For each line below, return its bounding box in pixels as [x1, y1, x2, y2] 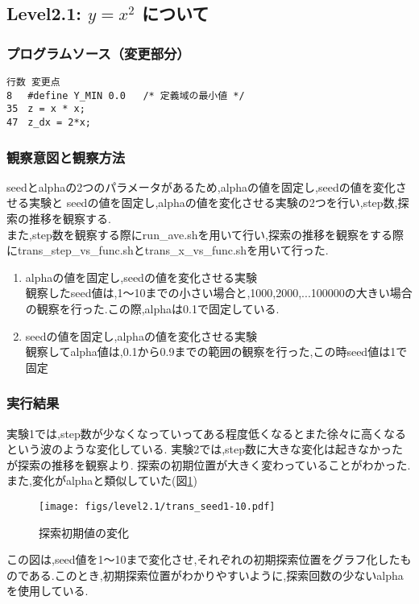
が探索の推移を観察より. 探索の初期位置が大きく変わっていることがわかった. [6, 456, 411, 473]
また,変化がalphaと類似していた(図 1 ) [6, 472, 197, 489]
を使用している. [6, 582, 89, 599]
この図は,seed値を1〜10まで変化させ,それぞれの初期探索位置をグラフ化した [6, 551, 400, 568]
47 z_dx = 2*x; [6, 116, 91, 128]
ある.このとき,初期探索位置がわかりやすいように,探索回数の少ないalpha [28, 566, 404, 583]
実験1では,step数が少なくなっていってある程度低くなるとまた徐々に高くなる [6, 424, 407, 441]
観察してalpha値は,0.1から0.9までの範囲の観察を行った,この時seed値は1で [25, 343, 408, 360]
